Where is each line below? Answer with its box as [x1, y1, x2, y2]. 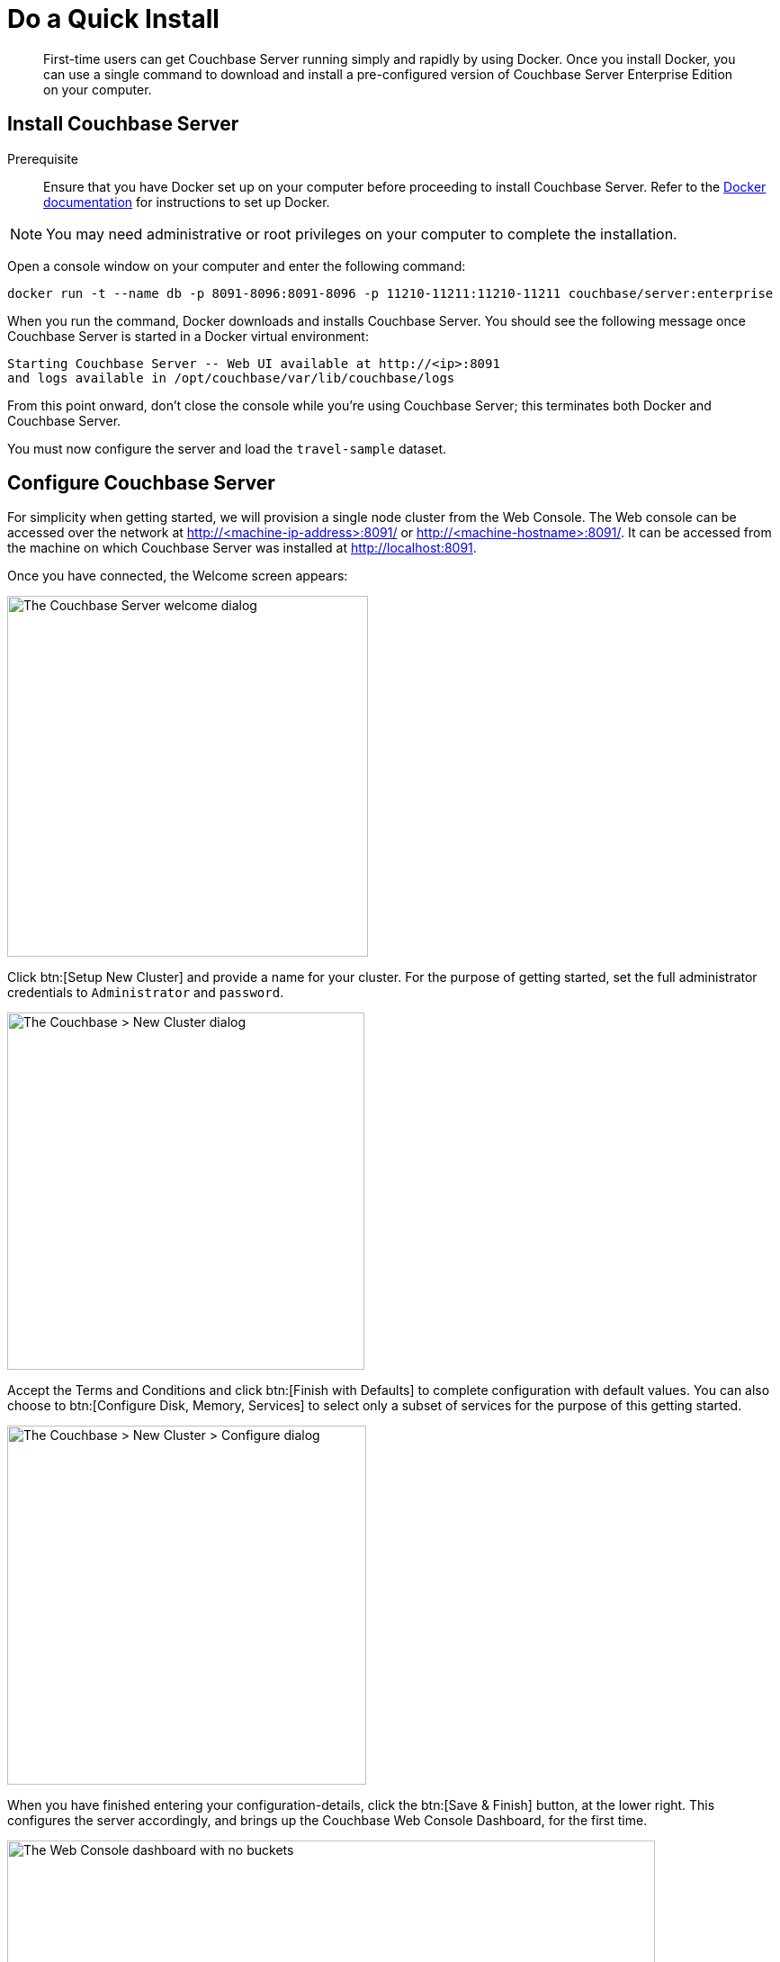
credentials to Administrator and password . [7, 985, 284, 1001]
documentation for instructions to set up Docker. [43, 193, 330, 210]
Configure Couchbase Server [7, 472, 275, 495]
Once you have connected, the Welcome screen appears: [7, 568, 348, 584]
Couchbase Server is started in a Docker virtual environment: [7, 328, 369, 344]
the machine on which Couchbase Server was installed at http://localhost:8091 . [7, 540, 477, 556]
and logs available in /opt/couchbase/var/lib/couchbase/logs [7, 370, 455, 385]
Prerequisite [7, 150, 78, 166]
